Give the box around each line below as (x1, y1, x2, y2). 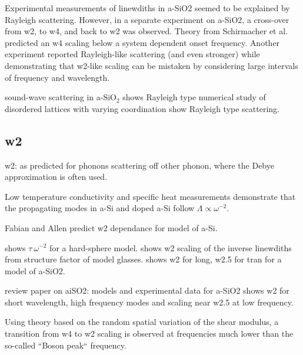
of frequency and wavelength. (5, 71, 110, 83)
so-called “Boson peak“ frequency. (5, 338, 126, 351)
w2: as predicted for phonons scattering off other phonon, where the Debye (5, 159, 274, 171)
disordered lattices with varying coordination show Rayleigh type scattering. (5, 102, 279, 114)
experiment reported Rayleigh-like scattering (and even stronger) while (5, 48, 260, 60)
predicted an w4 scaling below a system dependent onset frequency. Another (5, 36, 280, 48)
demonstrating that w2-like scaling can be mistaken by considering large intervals (5, 59, 298, 71)
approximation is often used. (5, 170, 108, 183)
